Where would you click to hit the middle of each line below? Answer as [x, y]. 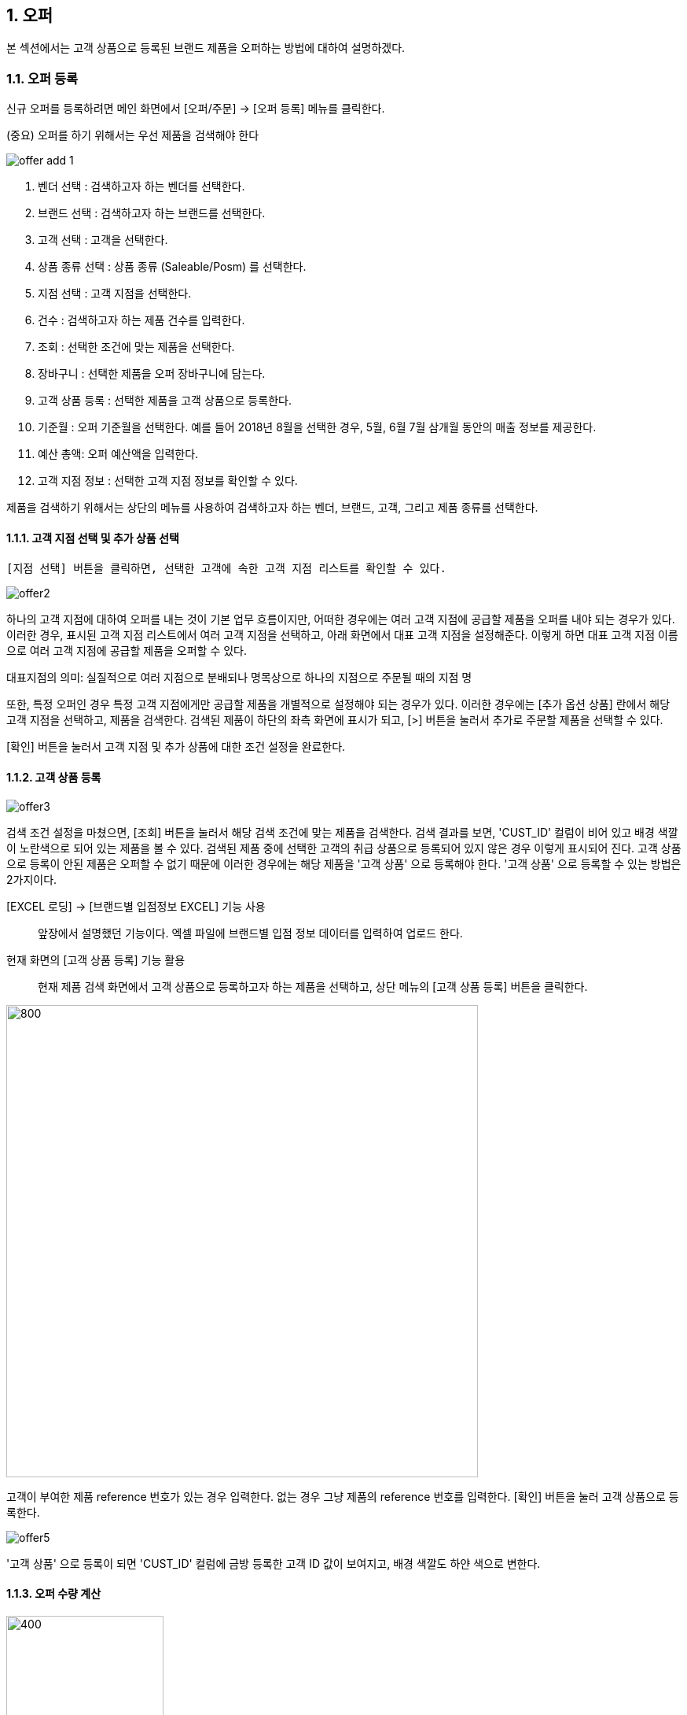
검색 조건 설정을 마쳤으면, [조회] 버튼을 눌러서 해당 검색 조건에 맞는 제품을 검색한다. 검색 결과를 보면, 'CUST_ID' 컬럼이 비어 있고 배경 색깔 [342, 832]
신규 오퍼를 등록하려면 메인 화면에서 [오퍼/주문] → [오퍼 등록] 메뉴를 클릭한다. [196, 109]
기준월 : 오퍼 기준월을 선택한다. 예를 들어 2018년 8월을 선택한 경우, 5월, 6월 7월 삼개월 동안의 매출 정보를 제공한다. [317, 427]
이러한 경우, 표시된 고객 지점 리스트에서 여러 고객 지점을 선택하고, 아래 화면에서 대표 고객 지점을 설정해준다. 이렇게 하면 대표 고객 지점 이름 [342, 635]
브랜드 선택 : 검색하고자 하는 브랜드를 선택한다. [152, 213]
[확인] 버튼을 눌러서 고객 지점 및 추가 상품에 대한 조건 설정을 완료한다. [176, 747]
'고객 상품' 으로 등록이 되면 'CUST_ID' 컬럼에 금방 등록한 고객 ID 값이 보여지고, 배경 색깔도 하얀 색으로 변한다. [274, 1563]
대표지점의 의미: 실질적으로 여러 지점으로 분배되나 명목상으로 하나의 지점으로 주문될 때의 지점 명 [239, 678]
